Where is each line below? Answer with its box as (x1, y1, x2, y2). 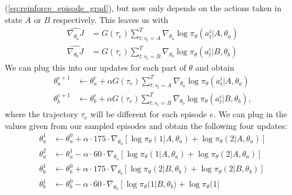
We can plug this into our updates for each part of (5, 61, 186, 73)
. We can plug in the (213, 108, 287, 120)
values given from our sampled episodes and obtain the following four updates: (5, 119, 287, 131)
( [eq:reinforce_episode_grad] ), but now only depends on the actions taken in (5, 2, 281, 14)
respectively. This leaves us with (52, 13, 169, 25)
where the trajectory (5, 108, 78, 120)
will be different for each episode (90, 108, 207, 120)
